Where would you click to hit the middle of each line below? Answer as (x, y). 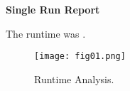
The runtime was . (46, 33)
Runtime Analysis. (74, 79)
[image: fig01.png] (80, 57)
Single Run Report (53, 9)
